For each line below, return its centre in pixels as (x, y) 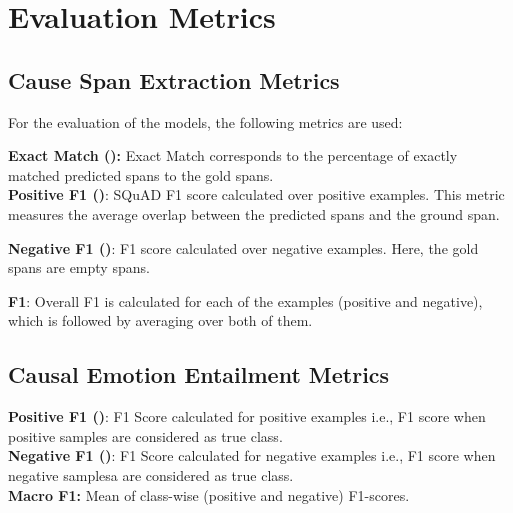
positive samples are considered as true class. (145, 435)
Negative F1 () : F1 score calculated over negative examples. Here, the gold (243, 247)
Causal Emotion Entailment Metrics (199, 374)
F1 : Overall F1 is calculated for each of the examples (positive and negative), (245, 300)
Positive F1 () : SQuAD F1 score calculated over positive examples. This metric (256, 194)
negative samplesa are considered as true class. (151, 474)
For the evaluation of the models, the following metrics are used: (205, 121)
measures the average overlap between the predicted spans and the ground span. (254, 213)
